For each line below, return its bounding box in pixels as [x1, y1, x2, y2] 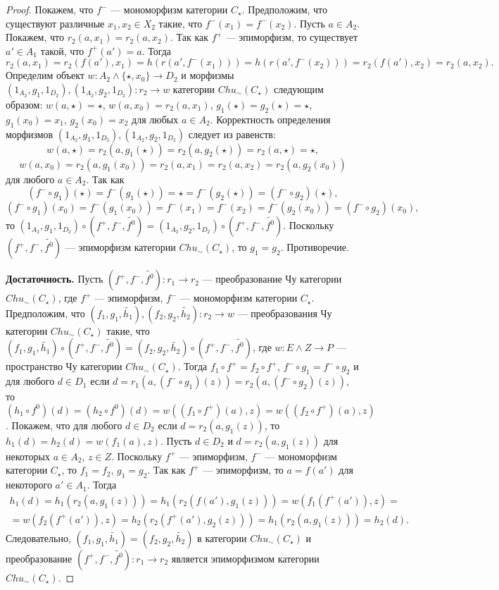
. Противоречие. [280, 240, 349, 254]
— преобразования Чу [237, 305, 332, 320]
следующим [273, 81, 324, 96]
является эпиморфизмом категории [171, 551, 320, 565]
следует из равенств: [188, 126, 276, 141]
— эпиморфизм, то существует [225, 30, 358, 44]
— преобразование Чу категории [202, 271, 342, 286]
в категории [197, 530, 247, 545]
